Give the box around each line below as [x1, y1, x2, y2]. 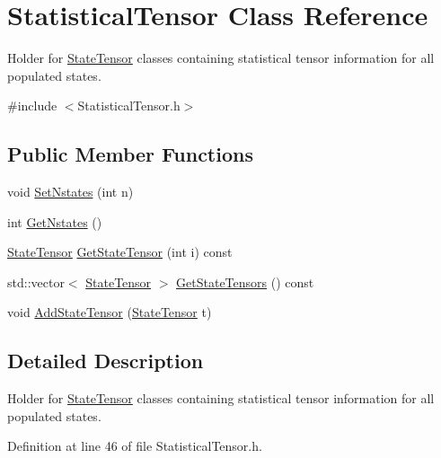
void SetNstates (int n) [7, 182, 134, 201]
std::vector [7, 272, 65, 291]
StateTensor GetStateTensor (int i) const [7, 242, 233, 261]
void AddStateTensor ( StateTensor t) [7, 303, 212, 321]
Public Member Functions [7, 140, 253, 168]
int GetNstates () [7, 212, 102, 231]
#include [7, 96, 57, 115]
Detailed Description [7, 347, 204, 374]
